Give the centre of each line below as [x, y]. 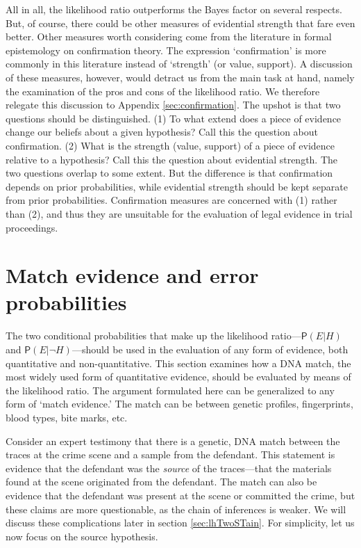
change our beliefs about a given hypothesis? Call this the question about [162, 132]
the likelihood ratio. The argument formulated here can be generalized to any [170, 390]
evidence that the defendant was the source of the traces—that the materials [169, 468]
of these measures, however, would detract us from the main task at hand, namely [180, 77]
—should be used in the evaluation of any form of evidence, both [210, 349]
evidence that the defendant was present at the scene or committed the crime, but [180, 495]
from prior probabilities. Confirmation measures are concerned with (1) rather [171, 200]
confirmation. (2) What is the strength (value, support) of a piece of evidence [170, 145]
